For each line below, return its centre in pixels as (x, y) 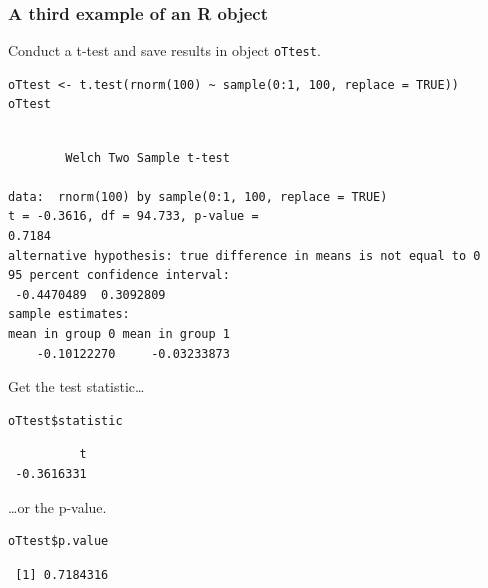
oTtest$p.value (58, 541)
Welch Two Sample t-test (147, 157)
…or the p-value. (57, 506)
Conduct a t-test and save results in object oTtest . (164, 50)
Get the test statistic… (76, 386)
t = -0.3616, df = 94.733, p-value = (133, 216)
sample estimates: (69, 314)
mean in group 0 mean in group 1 (119, 334)
